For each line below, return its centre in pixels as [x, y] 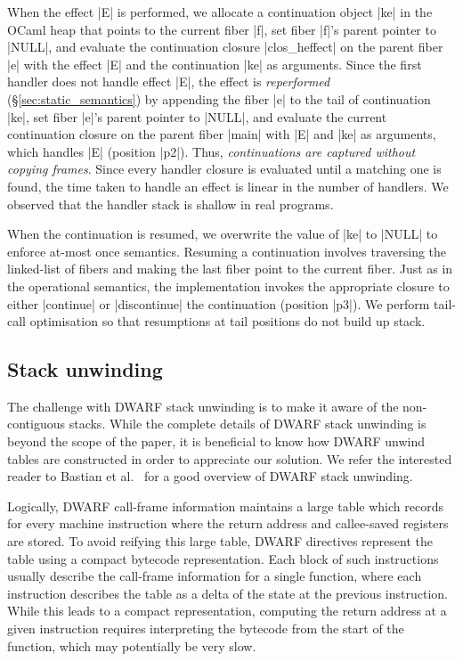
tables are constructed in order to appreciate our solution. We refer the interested [230, 458]
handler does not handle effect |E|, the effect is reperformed [169, 82]
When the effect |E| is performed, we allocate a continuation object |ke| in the [220, 12]
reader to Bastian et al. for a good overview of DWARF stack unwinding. [210, 476]
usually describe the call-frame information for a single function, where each [215, 576]
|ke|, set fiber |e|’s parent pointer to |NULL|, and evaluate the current [197, 116]
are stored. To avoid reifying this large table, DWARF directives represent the [220, 541]
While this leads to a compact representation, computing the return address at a [227, 611]
